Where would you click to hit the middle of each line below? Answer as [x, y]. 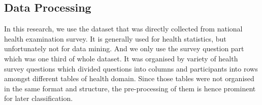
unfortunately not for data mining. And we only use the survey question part [124, 48]
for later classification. [39, 98]
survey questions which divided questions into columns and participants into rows [131, 68]
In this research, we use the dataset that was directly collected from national [123, 29]
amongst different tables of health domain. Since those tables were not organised [129, 78]
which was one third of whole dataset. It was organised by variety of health [121, 58]
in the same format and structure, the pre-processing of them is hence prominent [130, 88]
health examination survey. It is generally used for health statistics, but [115, 38]
